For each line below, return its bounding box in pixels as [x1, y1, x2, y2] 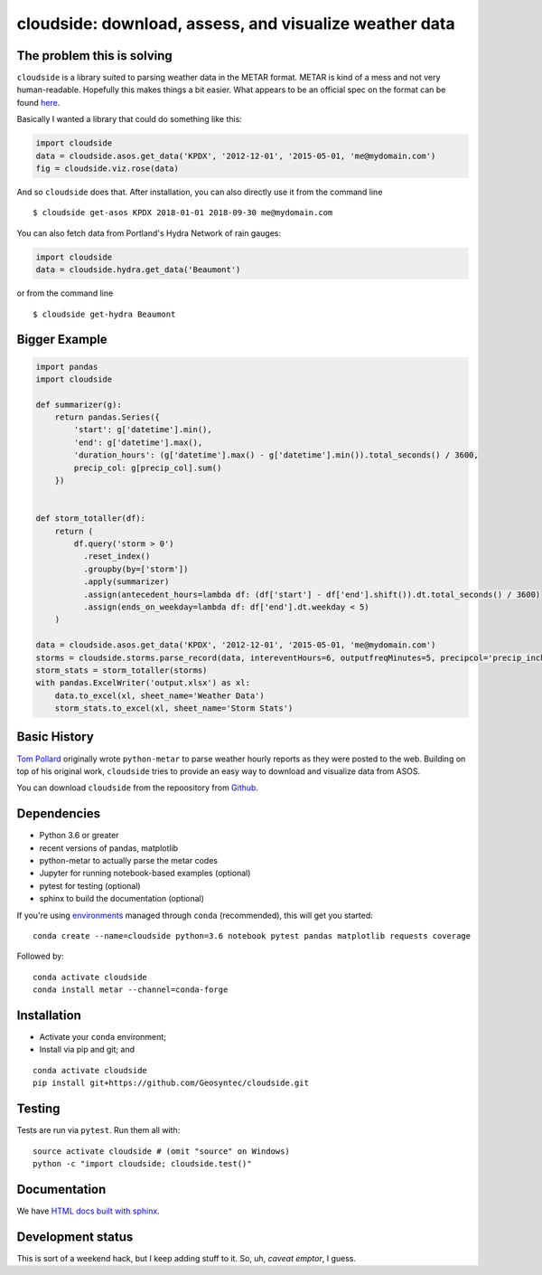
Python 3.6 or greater [39, 830, 119, 841]
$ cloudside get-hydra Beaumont [33, 308, 176, 319]
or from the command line [16, 288, 114, 298]
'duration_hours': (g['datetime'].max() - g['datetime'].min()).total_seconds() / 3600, [73, 450, 479, 460]
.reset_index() [82, 552, 151, 562]
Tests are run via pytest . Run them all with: [16, 1125, 181, 1136]
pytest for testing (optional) [39, 880, 141, 891]
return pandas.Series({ [54, 412, 160, 422]
